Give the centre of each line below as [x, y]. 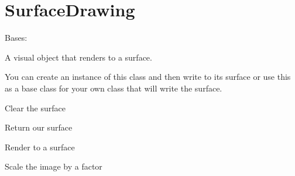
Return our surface [39, 127]
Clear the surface [35, 108]
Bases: [16, 38]
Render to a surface [40, 147]
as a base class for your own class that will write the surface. [114, 88]
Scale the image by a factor [54, 166]
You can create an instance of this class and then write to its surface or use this [148, 77]
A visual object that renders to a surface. [78, 57]
